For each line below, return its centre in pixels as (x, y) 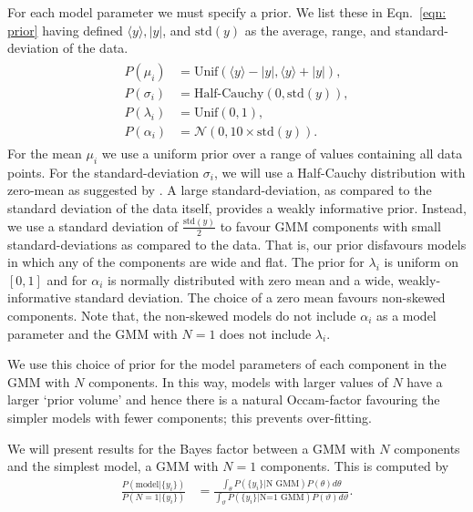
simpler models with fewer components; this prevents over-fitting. (190, 417)
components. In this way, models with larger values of (238, 381)
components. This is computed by (355, 466)
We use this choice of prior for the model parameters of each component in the (227, 364)
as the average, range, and (318, 30)
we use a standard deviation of (93, 225)
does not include (266, 333)
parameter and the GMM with (93, 333)
